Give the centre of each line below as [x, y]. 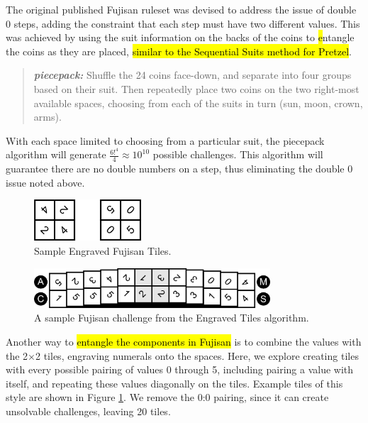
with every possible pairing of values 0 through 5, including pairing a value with [180, 369]
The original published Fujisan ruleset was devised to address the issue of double [181, 9]
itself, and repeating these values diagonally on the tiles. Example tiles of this [174, 383]
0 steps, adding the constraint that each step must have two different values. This [183, 23]
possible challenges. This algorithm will [238, 154]
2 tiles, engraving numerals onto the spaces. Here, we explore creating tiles [197, 355]
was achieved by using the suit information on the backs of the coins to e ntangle [180, 37]
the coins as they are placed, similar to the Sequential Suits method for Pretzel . [179, 51]
